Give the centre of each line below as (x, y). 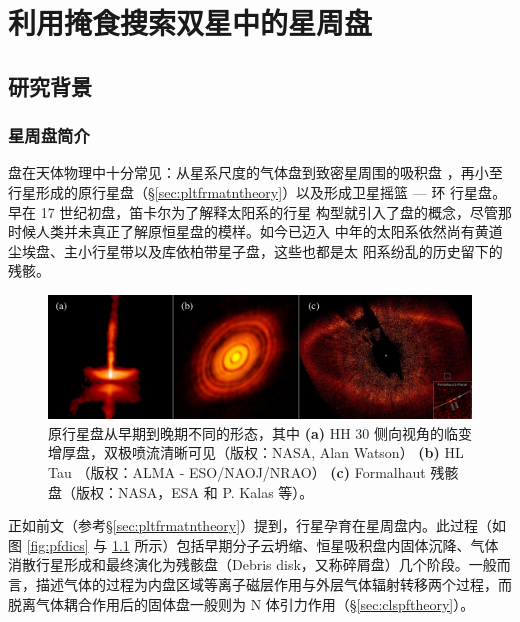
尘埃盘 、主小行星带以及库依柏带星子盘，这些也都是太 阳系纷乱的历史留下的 (255, 250)
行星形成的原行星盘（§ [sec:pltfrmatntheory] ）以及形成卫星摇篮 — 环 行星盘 (250, 191)
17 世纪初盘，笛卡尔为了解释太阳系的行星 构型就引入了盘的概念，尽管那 (276, 211)
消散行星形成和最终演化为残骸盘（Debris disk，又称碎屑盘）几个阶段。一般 (252, 564)
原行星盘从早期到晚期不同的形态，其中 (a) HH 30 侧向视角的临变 (260, 432)
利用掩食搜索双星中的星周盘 (190, 22)
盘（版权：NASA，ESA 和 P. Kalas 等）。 (181, 491)
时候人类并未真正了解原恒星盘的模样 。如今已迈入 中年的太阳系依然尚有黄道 (255, 231)
